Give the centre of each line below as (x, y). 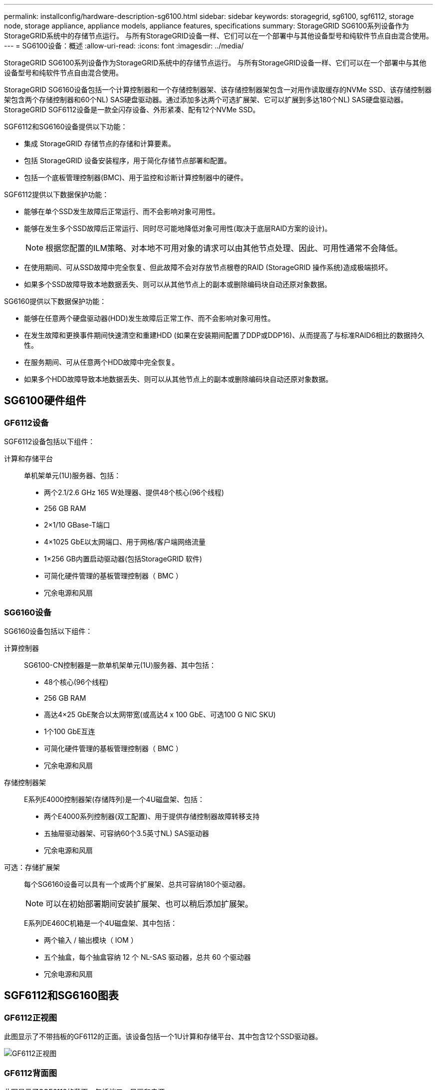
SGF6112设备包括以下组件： (50, 442)
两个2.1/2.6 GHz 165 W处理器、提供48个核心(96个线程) (134, 493)
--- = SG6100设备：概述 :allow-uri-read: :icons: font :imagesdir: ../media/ (124, 46)
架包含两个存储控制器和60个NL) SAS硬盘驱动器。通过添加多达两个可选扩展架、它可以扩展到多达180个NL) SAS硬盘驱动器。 (206, 100)
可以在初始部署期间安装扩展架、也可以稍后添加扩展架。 (149, 904)
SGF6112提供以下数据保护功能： (57, 194)
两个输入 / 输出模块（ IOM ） (91, 940)
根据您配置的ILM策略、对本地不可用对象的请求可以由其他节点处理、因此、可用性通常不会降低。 (224, 248)
